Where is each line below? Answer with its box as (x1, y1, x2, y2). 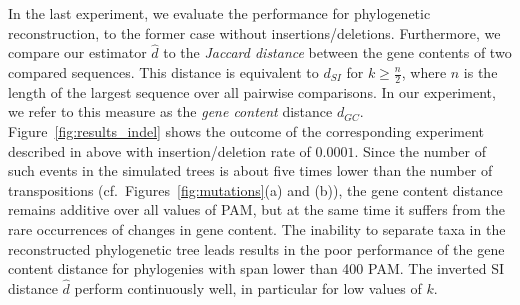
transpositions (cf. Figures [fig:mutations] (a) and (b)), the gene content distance (8, 179, 503, 200)
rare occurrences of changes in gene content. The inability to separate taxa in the (8, 218, 506, 239)
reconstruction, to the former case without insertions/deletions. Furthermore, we (8, 22, 501, 43)
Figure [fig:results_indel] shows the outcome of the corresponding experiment (8, 121, 485, 142)
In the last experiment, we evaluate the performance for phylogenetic (8, 3, 431, 23)
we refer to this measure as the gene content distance (8, 101, 333, 122)
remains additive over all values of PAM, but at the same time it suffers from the (8, 199, 505, 220)
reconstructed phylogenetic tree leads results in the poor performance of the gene (8, 238, 505, 259)
